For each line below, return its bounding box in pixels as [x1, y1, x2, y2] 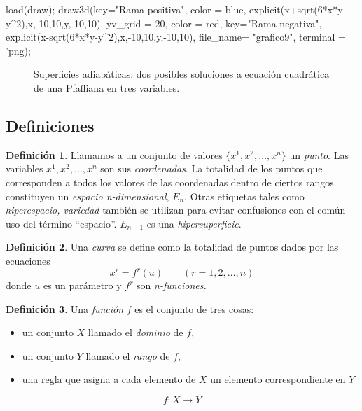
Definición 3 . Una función [6, 301, 124, 316]
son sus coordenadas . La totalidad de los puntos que [100, 161, 323, 176]
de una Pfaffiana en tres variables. [34, 80, 180, 95]
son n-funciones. [137, 278, 207, 293]
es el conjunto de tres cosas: [134, 301, 254, 316]
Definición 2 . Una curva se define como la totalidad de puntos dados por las [6, 239, 339, 254]
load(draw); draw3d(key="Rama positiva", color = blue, [6, 2, 246, 16]
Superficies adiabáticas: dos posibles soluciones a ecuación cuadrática [34, 67, 330, 81]
